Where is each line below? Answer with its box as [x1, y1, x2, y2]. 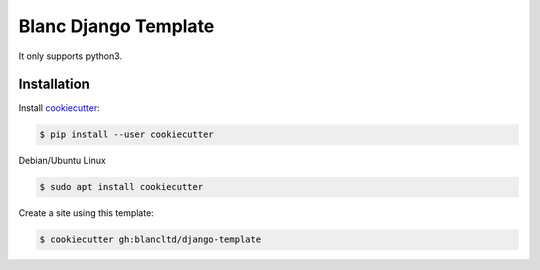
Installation [18, 76, 90, 93]
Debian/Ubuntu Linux [18, 155, 107, 167]
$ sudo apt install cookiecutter [39, 181, 204, 193]
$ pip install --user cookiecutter [39, 129, 214, 140]
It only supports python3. [18, 50, 123, 62]
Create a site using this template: [18, 207, 154, 219]
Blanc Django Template [18, 15, 215, 37]
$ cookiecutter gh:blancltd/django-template [39, 234, 262, 245]
